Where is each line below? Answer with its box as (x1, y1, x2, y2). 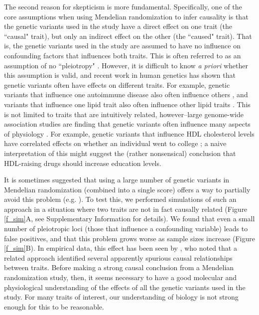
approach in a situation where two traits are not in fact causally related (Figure (4, 203, 248, 214)
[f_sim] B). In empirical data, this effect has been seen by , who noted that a (4, 243, 237, 253)
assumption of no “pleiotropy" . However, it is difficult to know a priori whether (4, 60, 248, 70)
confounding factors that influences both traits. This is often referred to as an (4, 50, 241, 60)
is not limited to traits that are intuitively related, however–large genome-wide (4, 109, 244, 119)
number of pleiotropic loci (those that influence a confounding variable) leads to (4, 223, 248, 234)
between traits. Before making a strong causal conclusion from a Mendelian (4, 262, 234, 273)
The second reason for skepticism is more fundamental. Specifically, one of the (4, 1, 242, 11)
